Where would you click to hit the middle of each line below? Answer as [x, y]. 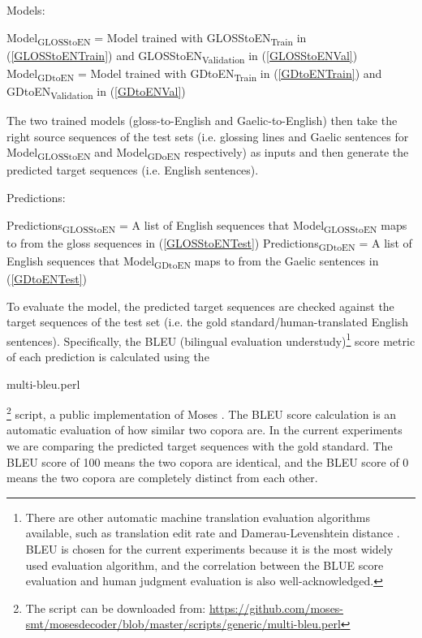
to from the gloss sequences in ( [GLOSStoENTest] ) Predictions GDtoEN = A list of [209, 244]
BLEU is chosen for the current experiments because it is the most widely [209, 549]
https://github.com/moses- [276, 608]
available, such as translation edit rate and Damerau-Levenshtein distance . [213, 533]
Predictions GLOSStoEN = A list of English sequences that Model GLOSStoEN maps [207, 226]
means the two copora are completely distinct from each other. [162, 478]
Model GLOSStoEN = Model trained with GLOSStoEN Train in [157, 38]
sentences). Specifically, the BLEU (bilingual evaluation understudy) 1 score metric [211, 339]
